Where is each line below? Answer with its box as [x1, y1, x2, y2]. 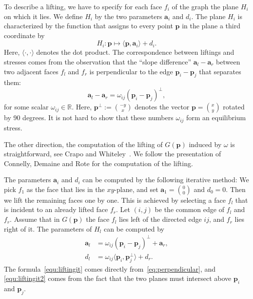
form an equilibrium [186, 112, 246, 123]
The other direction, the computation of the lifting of [4, 139, 163, 149]
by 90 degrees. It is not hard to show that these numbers [4, 112, 174, 123]
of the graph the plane [172, 1, 239, 11]
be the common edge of [155, 204, 224, 214]
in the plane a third [182, 21, 240, 31]
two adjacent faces [4, 66, 58, 76]
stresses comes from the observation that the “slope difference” [4, 56, 192, 66]
